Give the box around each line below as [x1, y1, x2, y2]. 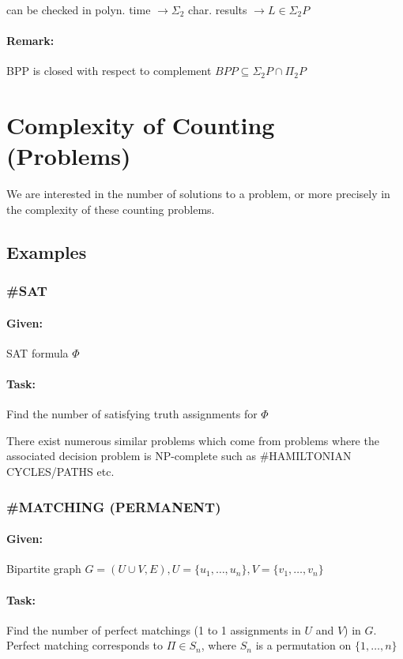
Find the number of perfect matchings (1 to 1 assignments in [6, 621, 301, 638]
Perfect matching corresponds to [6, 637, 164, 653]
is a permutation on [255, 637, 352, 653]
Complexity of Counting [6, 109, 275, 141]
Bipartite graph [6, 560, 81, 577]
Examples [6, 239, 87, 264]
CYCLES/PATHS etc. [6, 463, 115, 480]
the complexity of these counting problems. [6, 200, 215, 217]
